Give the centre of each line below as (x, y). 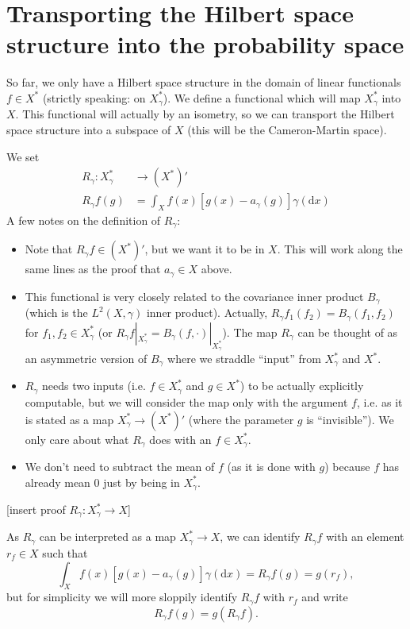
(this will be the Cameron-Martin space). (287, 129)
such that (65, 552)
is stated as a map (69, 419)
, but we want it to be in (205, 249)
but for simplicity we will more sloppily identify (122, 597)
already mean (57, 482)
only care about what (77, 439)
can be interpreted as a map (107, 536)
